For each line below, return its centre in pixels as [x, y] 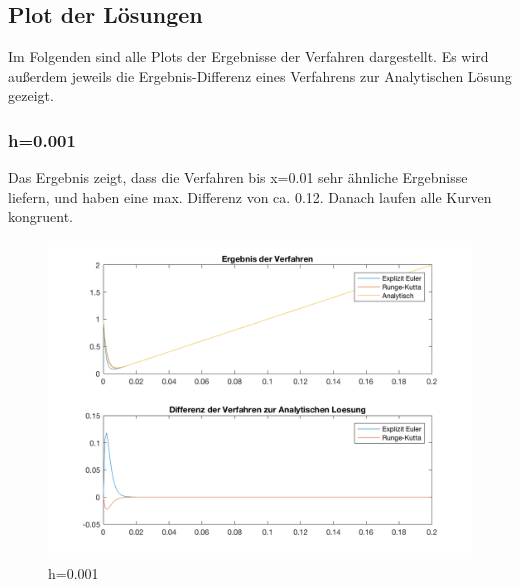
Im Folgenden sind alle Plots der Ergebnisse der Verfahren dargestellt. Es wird [248, 56]
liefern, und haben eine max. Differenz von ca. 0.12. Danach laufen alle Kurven [250, 196]
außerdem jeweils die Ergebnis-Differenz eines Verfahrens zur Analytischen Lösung [260, 75]
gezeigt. [31, 95]
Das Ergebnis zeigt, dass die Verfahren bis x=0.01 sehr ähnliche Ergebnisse [238, 177]
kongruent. [41, 216]
